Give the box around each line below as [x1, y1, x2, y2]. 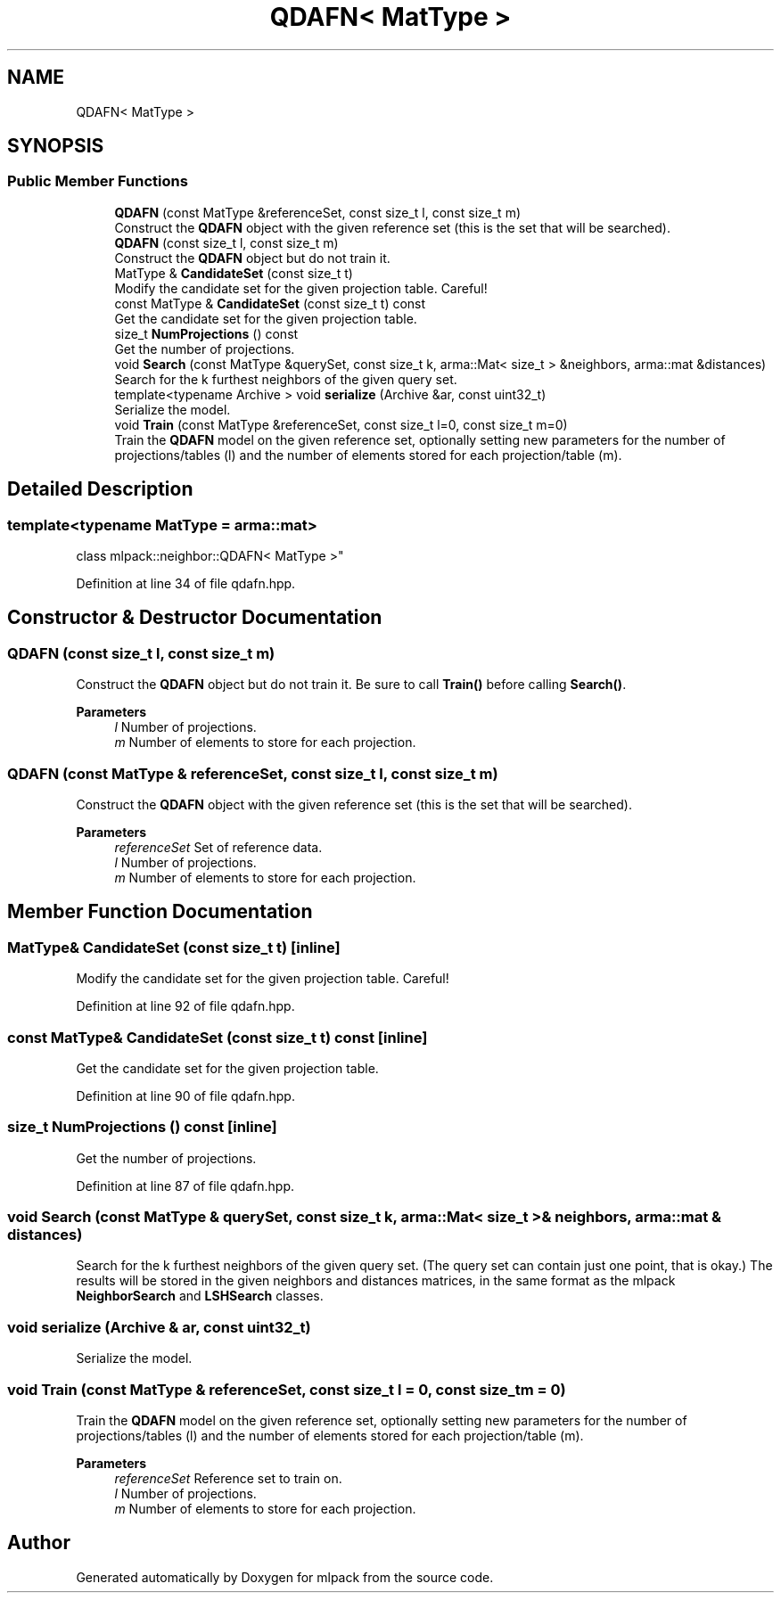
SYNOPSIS [7, 135, 104, 158]
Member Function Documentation [7, 900, 313, 923]
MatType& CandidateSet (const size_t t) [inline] [7, 938, 341, 956]
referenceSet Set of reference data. [114, 840, 323, 855]
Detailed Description [7, 478, 193, 501]
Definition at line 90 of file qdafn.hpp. [76, 1087, 295, 1104]
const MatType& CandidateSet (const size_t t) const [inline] [7, 1028, 428, 1046]
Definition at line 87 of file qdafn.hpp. [76, 1177, 295, 1194]
